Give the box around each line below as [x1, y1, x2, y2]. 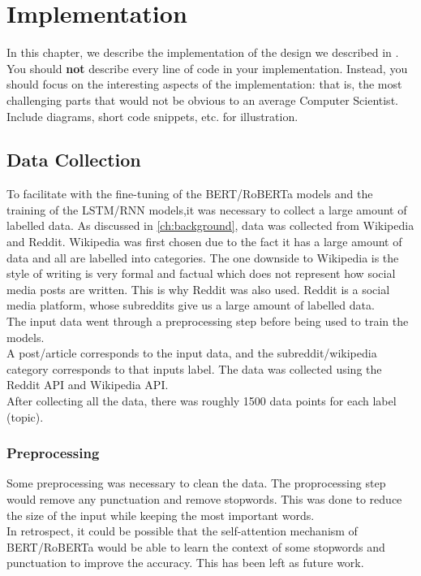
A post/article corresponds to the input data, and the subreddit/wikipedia [6, 344, 377, 362]
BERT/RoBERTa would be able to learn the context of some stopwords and [6, 538, 385, 555]
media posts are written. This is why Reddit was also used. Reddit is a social [6, 280, 390, 297]
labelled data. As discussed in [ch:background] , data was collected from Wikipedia [6, 217, 415, 234]
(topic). [6, 408, 44, 425]
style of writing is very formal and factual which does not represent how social [6, 265, 396, 282]
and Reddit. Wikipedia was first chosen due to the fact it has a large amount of [6, 233, 402, 250]
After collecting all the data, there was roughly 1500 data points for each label [6, 392, 397, 409]
